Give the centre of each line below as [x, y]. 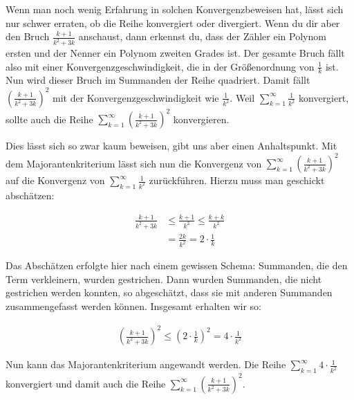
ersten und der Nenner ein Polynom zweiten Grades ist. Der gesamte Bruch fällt [175, 53]
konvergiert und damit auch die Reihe [86, 383]
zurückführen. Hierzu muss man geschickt [237, 180]
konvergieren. [201, 119]
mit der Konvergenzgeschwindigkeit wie [136, 97]
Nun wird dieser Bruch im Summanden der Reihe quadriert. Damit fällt [158, 80]
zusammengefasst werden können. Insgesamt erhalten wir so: [133, 306]
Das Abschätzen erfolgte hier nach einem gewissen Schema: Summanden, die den [177, 265]
